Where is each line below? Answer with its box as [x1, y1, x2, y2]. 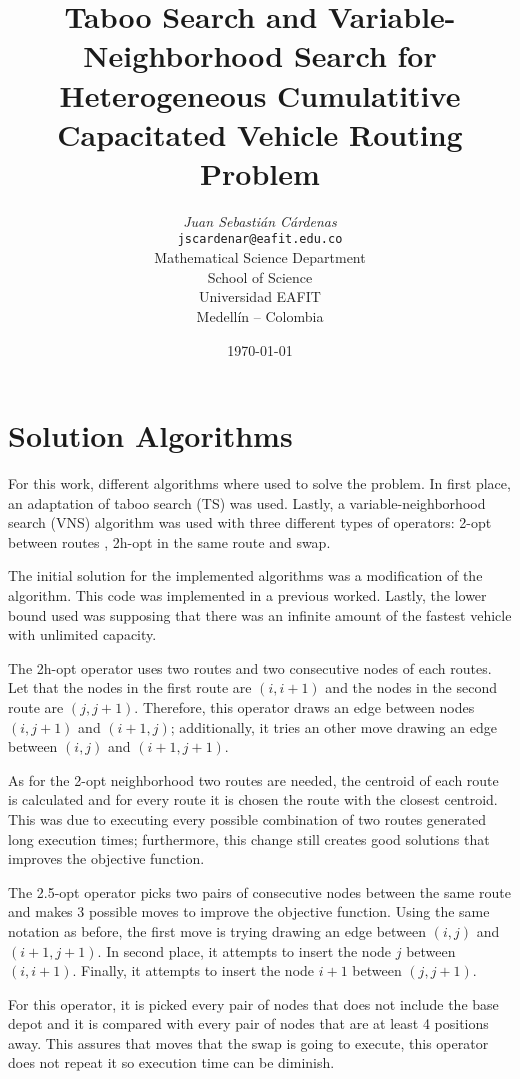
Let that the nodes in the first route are [8, 677, 252, 698]
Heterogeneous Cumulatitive [59, 74, 461, 115]
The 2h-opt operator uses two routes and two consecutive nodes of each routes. [8, 657, 492, 678]
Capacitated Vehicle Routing [57, 113, 463, 154]
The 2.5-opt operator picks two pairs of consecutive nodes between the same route [8, 881, 511, 902]
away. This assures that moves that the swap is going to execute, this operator [8, 1032, 489, 1053]
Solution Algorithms [8, 415, 293, 456]
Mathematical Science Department [154, 247, 366, 268]
